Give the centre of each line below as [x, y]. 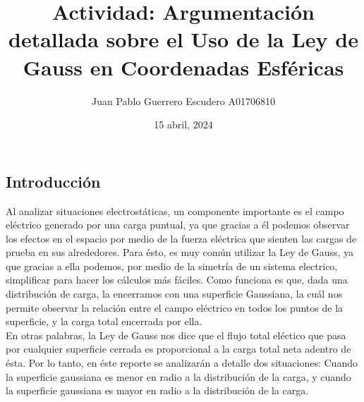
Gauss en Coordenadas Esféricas [183, 67]
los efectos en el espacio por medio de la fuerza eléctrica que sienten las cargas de [181, 238]
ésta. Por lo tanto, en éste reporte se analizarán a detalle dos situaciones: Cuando [182, 363]
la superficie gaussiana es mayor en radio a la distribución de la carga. [157, 390]
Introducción [53, 181]
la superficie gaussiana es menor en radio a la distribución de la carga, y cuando [178, 376]
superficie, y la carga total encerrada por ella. [104, 321]
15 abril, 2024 [183, 124]
